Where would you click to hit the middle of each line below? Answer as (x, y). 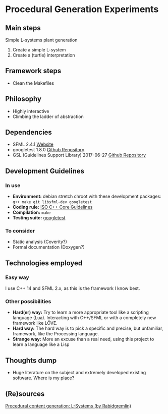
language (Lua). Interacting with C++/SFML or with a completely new (84, 318)
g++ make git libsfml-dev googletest (52, 202)
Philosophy (23, 99)
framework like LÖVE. (35, 323)
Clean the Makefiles (33, 83)
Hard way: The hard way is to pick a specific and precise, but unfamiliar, (88, 328)
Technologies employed (44, 263)
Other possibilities (28, 302)
